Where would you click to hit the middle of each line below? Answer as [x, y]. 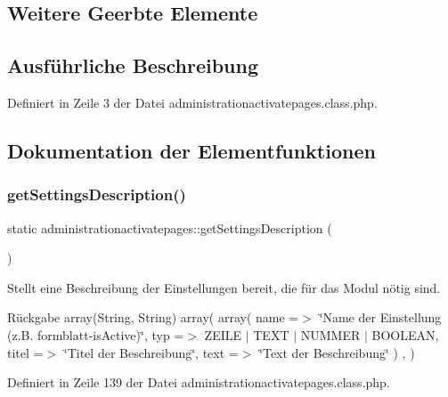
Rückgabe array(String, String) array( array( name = [153, 317]
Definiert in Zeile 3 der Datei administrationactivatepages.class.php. [192, 102]
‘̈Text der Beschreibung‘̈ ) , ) [337, 352]
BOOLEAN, [405, 334]
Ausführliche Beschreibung [133, 65]
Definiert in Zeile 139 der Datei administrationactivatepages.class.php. [199, 382]
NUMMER [330, 334]
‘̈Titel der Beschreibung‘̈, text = [151, 352]
